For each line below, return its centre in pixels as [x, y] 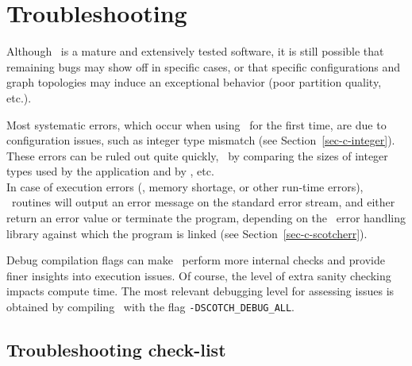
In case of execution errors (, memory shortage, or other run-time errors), [185, 186]
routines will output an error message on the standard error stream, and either [203, 202]
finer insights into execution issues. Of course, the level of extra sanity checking [199, 275]
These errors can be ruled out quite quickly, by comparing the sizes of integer [197, 155]
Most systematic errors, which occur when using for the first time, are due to [196, 124]
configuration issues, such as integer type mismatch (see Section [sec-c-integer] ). [201, 140]
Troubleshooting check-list [116, 350]
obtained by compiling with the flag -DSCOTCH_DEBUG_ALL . [151, 307]
